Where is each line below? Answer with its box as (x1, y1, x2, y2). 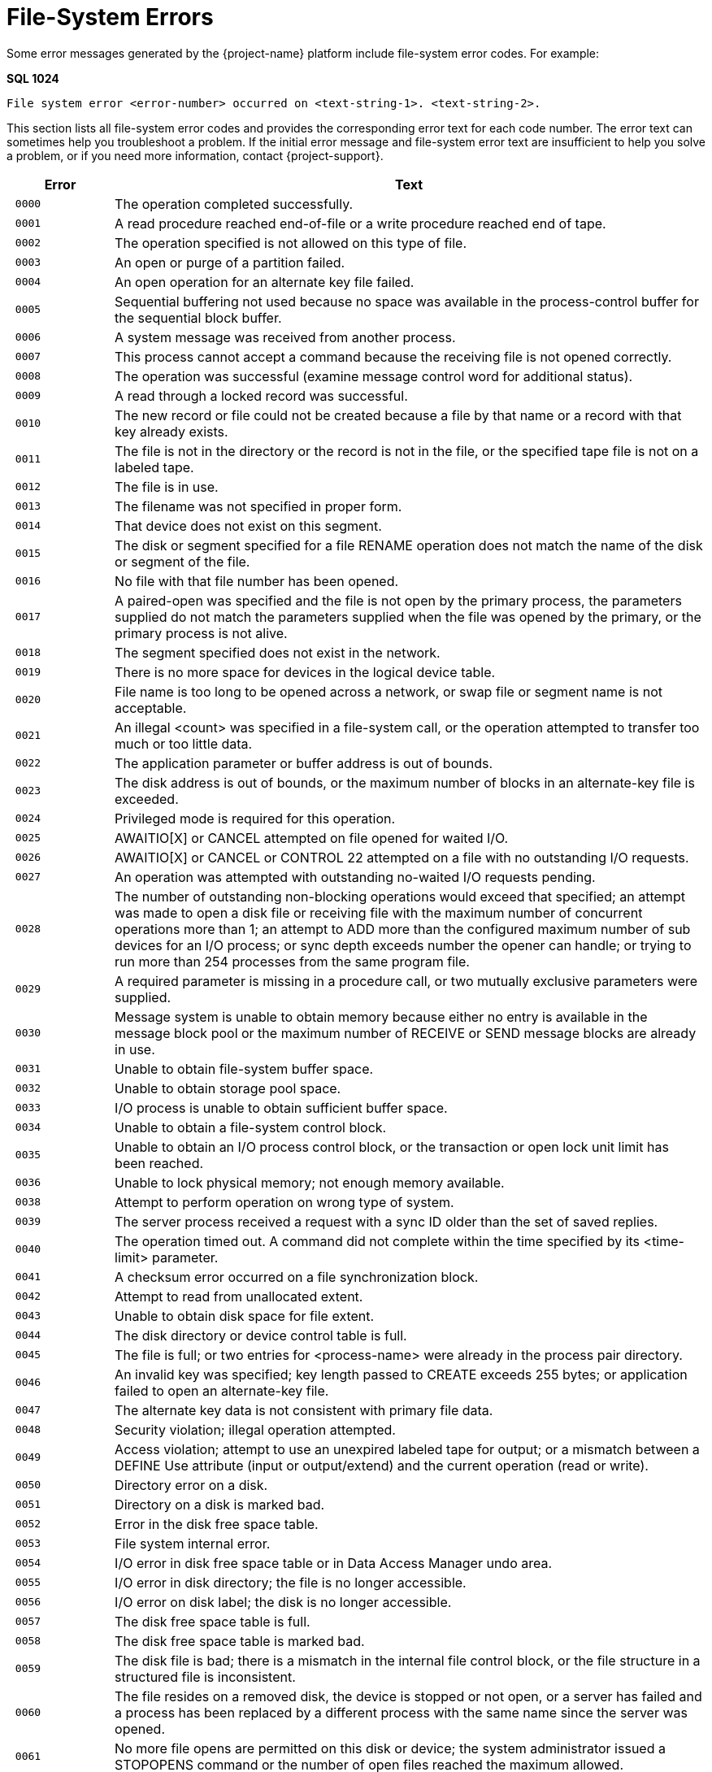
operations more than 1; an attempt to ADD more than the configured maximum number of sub (115, 920, 691, 937)
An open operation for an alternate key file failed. (115, 273, 415, 290)
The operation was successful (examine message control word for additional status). (115, 367, 633, 384)
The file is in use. (115, 478, 219, 495)
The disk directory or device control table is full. (115, 1327, 407, 1344)
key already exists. (115, 423, 228, 440)
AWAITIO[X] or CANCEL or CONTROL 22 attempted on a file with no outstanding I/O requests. (115, 849, 689, 866)
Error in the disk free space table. (115, 1515, 319, 1532)
